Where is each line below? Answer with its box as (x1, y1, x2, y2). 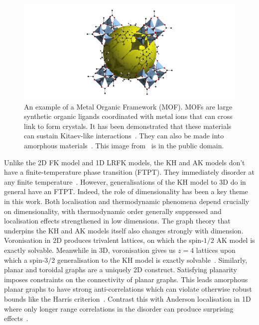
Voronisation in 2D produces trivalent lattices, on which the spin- (4, 235, 204, 245)
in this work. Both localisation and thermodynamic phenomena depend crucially (4, 196, 250, 207)
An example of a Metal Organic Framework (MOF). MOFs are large (24, 101, 233, 111)
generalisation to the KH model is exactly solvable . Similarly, (57, 254, 248, 265)
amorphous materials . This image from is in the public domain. (24, 140, 224, 151)
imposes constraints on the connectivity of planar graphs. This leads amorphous (4, 274, 248, 284)
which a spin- (4, 254, 45, 265)
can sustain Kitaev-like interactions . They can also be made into (24, 130, 224, 141)
